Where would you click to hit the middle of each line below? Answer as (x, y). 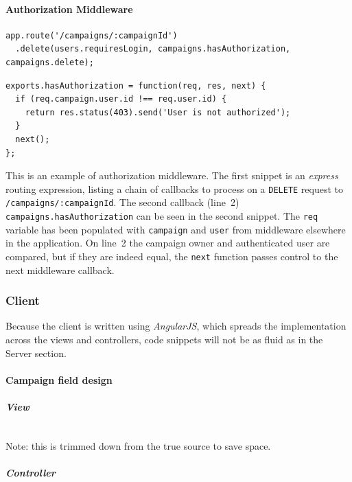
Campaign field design (59, 379)
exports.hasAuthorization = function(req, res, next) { (136, 85)
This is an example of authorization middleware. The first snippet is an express (172, 175)
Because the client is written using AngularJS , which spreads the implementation (176, 326)
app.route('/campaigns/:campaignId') (92, 35)
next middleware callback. (60, 269)
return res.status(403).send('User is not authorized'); (158, 112)
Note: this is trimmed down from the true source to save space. (138, 445)
